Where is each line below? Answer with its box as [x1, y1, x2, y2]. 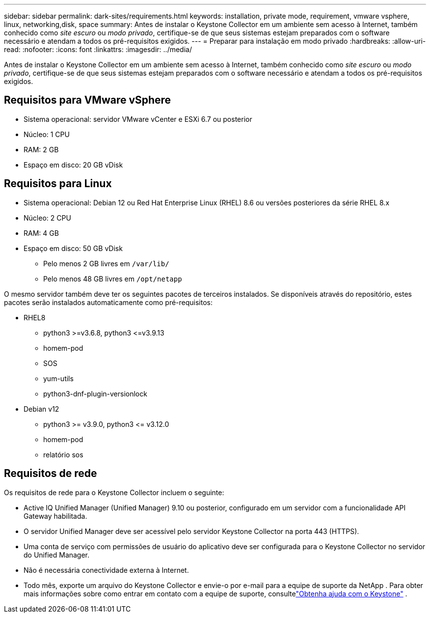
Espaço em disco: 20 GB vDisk [24, 160, 123, 169]
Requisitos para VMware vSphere [4, 94, 171, 107]
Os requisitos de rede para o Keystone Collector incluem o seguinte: [4, 488, 224, 497]
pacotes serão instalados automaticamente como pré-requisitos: [4, 298, 213, 307]
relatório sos [43, 450, 83, 459]
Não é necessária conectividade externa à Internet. [24, 565, 189, 574]
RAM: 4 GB [24, 228, 59, 237]
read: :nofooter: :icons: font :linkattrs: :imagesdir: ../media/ [4, 45, 192, 54]
